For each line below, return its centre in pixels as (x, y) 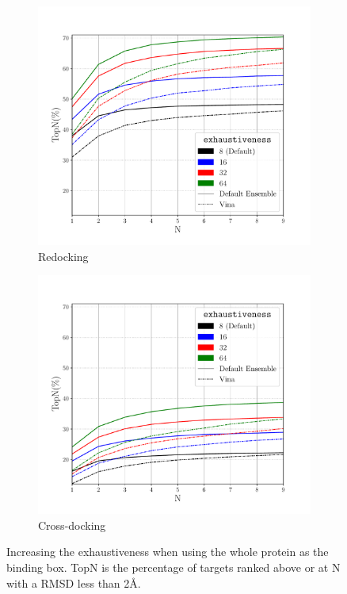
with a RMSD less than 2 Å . (74, 583)
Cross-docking (72, 525)
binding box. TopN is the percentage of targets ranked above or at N (173, 567)
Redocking (63, 256)
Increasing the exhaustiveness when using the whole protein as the (168, 552)
